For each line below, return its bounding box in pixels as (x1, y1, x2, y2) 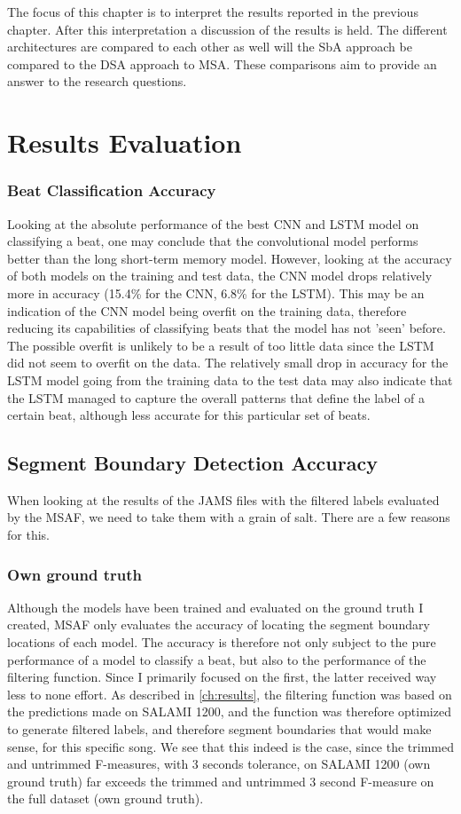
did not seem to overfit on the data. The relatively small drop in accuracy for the (7, 353, 449, 372)
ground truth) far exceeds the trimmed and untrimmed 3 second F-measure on (7, 771, 434, 790)
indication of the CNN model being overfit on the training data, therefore (7, 301, 407, 320)
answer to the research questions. (7, 72, 187, 91)
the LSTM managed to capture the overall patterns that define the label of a (7, 388, 425, 407)
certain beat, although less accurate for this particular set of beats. (7, 406, 371, 424)
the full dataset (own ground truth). (7, 789, 204, 808)
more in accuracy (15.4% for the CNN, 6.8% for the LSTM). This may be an (7, 283, 425, 302)
